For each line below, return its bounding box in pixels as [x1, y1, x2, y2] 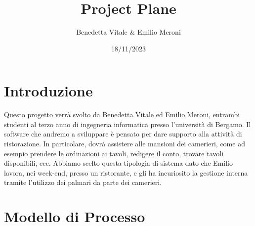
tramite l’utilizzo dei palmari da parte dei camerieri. [4, 177, 162, 187]
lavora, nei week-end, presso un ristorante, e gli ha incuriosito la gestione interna [4, 167, 248, 178]
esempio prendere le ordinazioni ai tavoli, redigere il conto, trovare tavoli [4, 148, 224, 158]
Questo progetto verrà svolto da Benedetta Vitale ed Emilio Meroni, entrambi [4, 109, 240, 120]
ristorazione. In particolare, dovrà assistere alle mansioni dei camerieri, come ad [4, 138, 245, 149]
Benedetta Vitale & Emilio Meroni [76, 27, 181, 37]
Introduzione [4, 81, 93, 101]
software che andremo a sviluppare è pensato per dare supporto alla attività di [4, 129, 242, 139]
